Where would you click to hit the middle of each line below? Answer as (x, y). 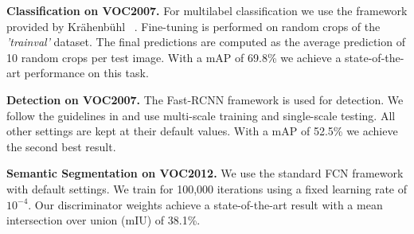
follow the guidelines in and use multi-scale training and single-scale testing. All (201, 115)
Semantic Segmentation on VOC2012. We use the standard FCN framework (205, 173)
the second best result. (61, 146)
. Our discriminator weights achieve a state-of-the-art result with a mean (205, 204)
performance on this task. (86, 73)
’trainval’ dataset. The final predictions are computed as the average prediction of (206, 42)
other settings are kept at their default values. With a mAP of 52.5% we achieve (202, 131)
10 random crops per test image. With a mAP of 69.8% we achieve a (174, 57)
